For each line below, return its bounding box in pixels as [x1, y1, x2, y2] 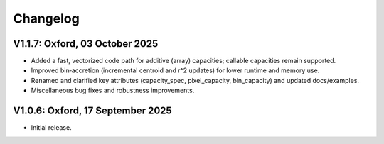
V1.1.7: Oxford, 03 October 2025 [13, 38, 159, 50]
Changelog [13, 11, 80, 26]
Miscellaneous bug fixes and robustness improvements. [31, 86, 195, 95]
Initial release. [31, 123, 72, 132]
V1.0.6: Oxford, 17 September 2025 [13, 105, 172, 117]
